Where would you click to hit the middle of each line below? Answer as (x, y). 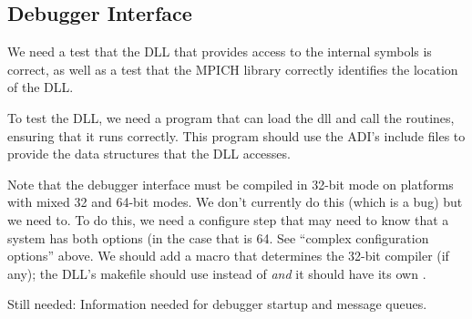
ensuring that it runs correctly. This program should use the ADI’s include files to (236, 135)
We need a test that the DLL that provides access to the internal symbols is (220, 51)
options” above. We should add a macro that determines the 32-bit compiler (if (228, 256)
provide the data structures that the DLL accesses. (149, 154)
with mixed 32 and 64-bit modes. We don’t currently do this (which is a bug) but (235, 202)
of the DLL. (41, 87)
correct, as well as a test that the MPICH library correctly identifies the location (233, 69)
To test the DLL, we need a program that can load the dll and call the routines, (231, 117)
